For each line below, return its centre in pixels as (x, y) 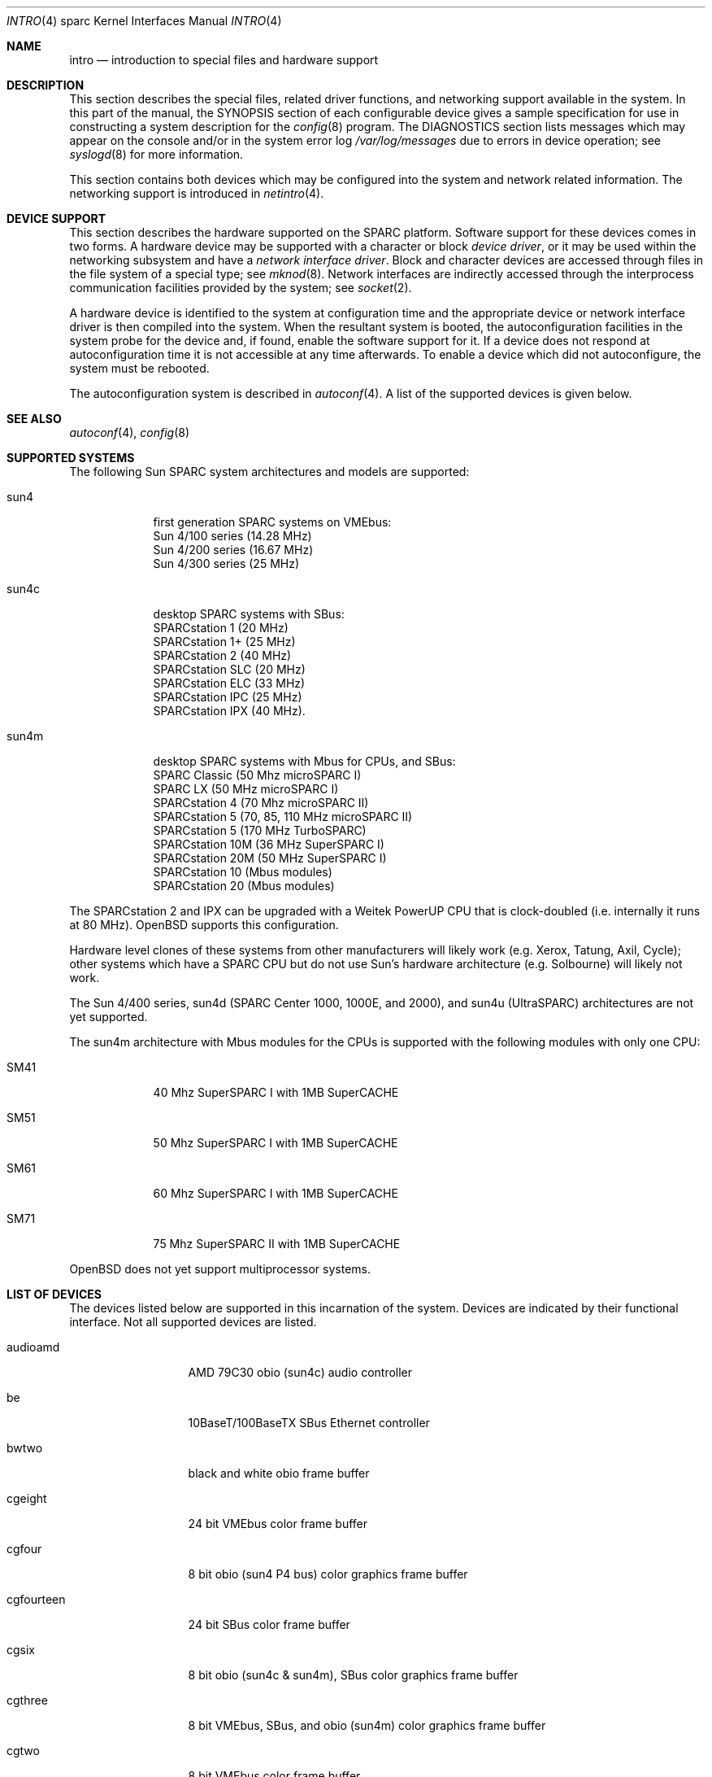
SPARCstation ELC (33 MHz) (229, 683)
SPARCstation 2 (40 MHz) (222, 655)
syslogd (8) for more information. (156, 154)
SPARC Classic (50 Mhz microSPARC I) (257, 775)
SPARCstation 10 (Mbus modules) (243, 872)
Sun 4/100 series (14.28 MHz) (232, 536)
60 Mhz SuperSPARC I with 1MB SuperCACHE (276, 1193)
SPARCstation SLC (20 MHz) (229, 669)
